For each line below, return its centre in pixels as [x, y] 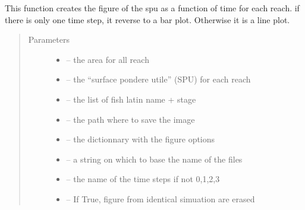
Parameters [49, 39]
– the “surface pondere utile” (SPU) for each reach [158, 79]
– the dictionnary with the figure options [141, 139]
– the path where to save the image [131, 119]
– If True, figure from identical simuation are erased [161, 198]
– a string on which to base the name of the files [154, 159]
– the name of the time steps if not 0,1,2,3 [143, 179]
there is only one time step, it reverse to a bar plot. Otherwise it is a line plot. [147, 19]
